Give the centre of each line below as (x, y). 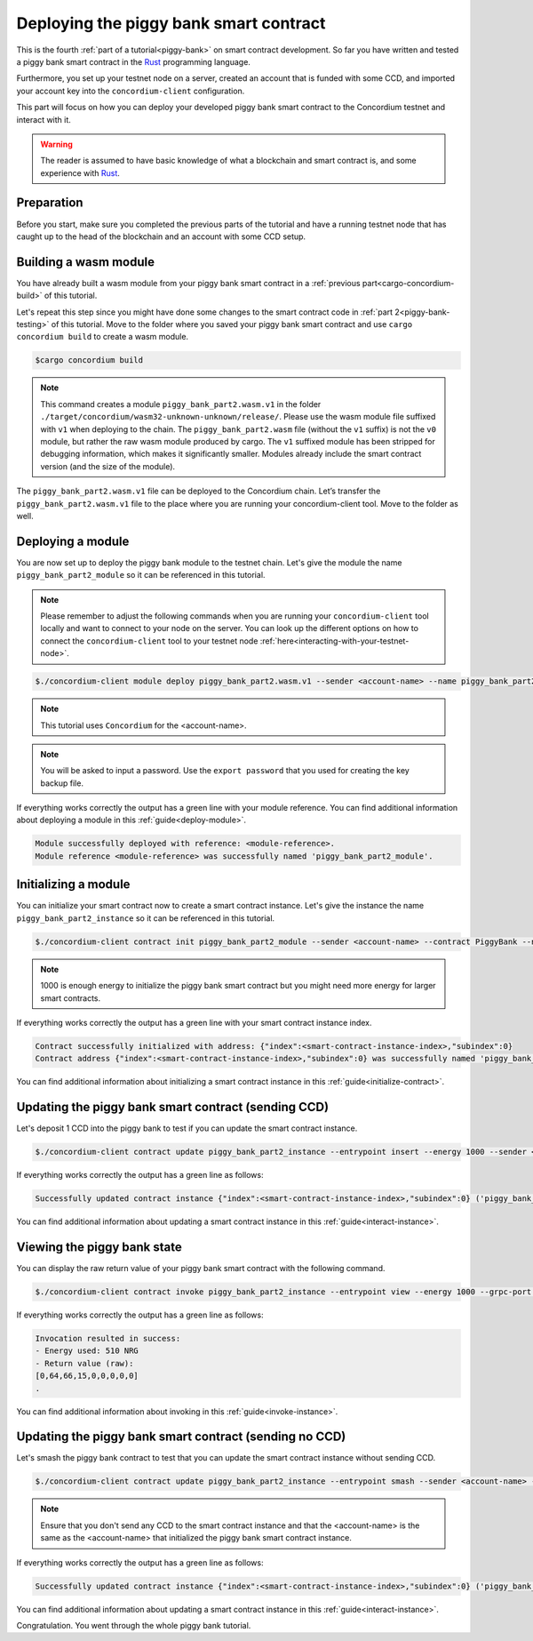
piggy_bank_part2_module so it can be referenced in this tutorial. (141, 575)
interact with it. (44, 119)
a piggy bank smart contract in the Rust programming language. (133, 61)
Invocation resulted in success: (108, 1338)
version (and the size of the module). (108, 466)
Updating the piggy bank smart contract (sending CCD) (172, 1107)
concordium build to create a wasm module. (103, 337)
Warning (56, 144)
